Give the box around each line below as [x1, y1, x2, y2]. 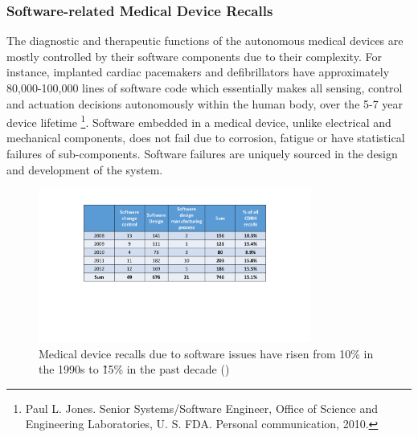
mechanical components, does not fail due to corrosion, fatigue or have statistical [6, 129, 405, 146]
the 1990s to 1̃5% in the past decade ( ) [39, 361, 230, 378]
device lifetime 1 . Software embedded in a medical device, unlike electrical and [6, 112, 391, 130]
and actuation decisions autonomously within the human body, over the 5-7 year [6, 95, 404, 112]
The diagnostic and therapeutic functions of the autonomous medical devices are [6, 32, 404, 49]
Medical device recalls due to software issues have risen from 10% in [39, 345, 374, 361]
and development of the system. [6, 161, 163, 178]
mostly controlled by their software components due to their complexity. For [6, 47, 382, 64]
